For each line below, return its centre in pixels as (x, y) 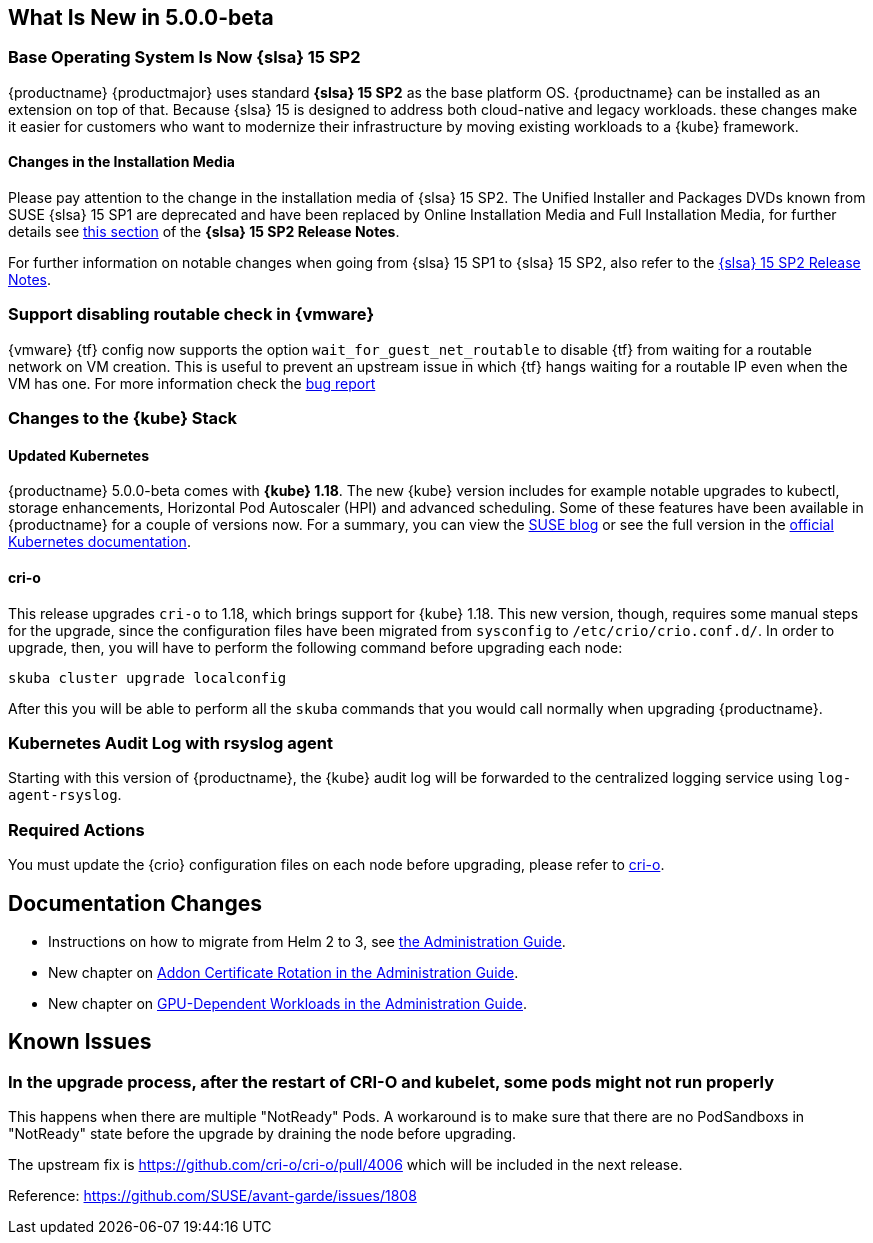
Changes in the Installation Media (121, 162)
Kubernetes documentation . (99, 542)
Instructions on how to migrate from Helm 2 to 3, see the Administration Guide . (307, 941)
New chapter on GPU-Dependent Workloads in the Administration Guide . (288, 1003)
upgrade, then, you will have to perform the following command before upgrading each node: (315, 647)
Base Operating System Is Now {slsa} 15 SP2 (184, 57)
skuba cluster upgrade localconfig (147, 677)
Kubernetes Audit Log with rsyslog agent (170, 742)
